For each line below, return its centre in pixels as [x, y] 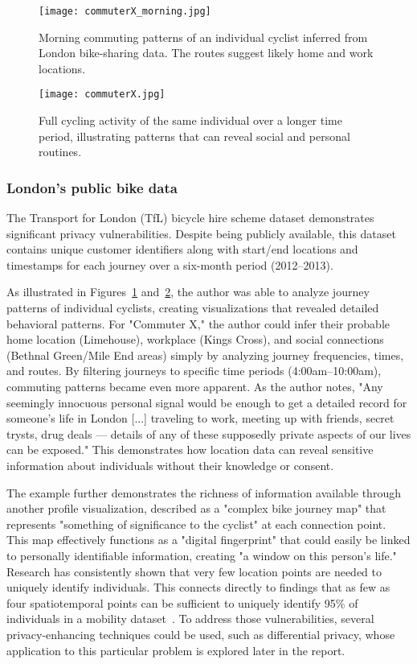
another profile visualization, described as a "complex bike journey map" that [196, 508]
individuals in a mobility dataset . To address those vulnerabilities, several [190, 619]
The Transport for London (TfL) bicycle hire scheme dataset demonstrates [190, 218]
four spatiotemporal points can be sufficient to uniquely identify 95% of [182, 602]
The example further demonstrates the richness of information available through [204, 492]
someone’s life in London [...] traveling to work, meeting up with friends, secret [200, 418]
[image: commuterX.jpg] [102, 95]
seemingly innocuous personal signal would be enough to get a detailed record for [207, 402]
